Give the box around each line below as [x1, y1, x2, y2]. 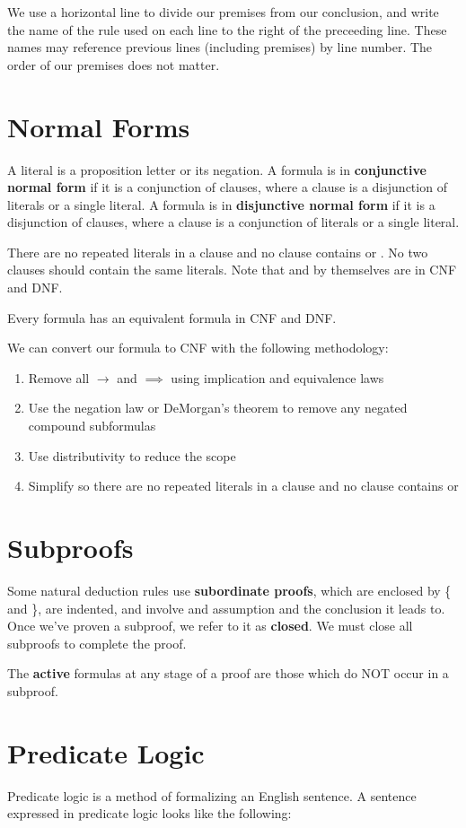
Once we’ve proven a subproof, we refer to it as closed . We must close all [7, 616, 413, 635]
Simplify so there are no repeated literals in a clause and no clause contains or [28, 476, 459, 495]
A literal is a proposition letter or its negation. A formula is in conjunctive [7, 160, 426, 179]
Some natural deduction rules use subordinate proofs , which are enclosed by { [7, 580, 452, 599]
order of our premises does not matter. [7, 55, 220, 74]
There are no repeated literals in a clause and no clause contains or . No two [7, 242, 428, 261]
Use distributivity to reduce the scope [28, 446, 236, 465]
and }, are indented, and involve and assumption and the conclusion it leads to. [7, 598, 445, 617]
